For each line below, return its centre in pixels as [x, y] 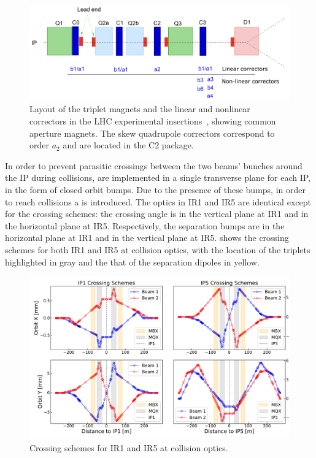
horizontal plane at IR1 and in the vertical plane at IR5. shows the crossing [147, 238]
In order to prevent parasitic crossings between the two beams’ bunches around [154, 165]
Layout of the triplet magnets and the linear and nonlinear [140, 109]
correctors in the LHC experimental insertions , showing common [153, 121]
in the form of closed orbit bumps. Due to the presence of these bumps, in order [155, 189]
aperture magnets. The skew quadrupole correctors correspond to [152, 133]
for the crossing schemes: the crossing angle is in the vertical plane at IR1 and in [157, 214]
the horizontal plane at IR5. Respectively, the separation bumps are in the [145, 225]
